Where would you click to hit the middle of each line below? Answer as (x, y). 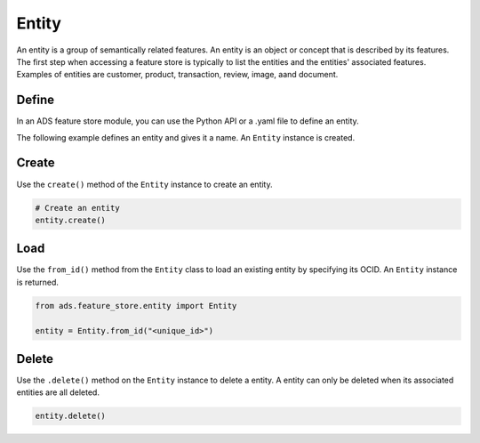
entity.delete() (71, 416)
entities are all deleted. (58, 392)
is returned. (38, 282)
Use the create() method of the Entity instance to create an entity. (144, 184)
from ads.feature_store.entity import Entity (136, 306)
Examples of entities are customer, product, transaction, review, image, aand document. (177, 75)
